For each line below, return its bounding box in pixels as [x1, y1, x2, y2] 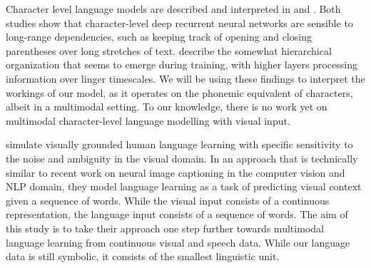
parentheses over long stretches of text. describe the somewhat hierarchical [6, 43, 332, 58]
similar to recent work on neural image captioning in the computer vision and [6, 165, 345, 180]
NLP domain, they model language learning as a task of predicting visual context [6, 179, 362, 194]
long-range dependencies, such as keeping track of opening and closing [6, 29, 312, 44]
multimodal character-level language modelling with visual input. [6, 113, 290, 128]
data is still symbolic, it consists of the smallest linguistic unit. [6, 249, 280, 264]
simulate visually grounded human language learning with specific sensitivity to [6, 137, 353, 152]
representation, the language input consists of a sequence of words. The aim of [6, 207, 348, 222]
